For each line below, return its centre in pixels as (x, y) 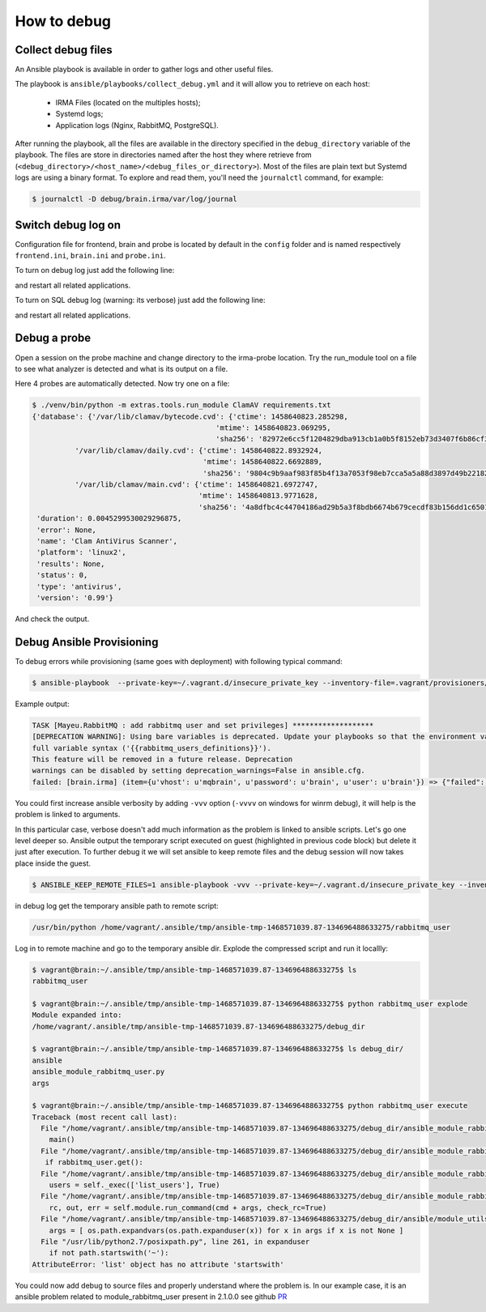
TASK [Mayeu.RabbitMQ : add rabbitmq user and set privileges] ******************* (203, 725)
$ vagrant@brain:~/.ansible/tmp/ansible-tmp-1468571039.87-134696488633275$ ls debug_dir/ (218, 1049)
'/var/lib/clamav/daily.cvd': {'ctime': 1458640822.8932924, (198, 450)
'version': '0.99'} (75, 598)
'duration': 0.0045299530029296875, (109, 519)
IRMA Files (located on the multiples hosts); (128, 102)
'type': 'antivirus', (79, 586)
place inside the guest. (53, 863)
